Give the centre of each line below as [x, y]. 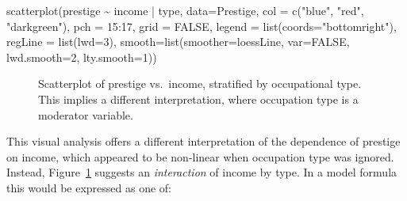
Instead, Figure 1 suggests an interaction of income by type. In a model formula [202, 172]
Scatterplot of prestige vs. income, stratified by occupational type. [200, 83]
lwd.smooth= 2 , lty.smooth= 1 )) [82, 57]
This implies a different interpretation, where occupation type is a [198, 99]
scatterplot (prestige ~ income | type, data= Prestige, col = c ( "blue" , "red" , [185, 10]
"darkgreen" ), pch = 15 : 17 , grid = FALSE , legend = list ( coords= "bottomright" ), [202, 26]
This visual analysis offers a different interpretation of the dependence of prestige [203, 141]
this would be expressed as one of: [89, 187]
